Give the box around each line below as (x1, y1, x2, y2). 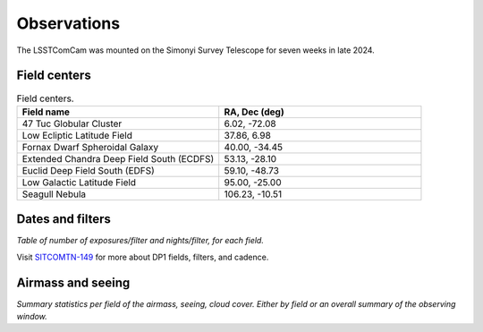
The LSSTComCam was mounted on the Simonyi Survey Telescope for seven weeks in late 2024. (16, 45, 375, 55)
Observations (16, 13, 121, 33)
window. (16, 311, 48, 322)
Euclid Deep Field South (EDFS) (21, 164, 156, 176)
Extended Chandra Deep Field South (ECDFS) (21, 152, 215, 165)
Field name (21, 106, 71, 118)
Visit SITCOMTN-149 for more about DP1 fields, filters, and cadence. (16, 251, 269, 262)
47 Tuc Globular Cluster (21, 117, 123, 130)
